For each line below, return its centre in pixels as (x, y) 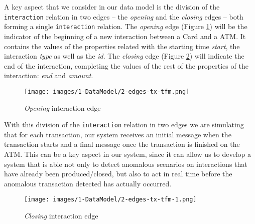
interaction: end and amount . (49, 75)
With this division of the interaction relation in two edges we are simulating (124, 125)
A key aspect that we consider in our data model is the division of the (112, 7)
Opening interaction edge (62, 107)
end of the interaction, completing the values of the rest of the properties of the (126, 65)
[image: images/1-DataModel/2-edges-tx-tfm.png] (107, 91)
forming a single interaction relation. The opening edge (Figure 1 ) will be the (126, 26)
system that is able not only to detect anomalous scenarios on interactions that (126, 164)
